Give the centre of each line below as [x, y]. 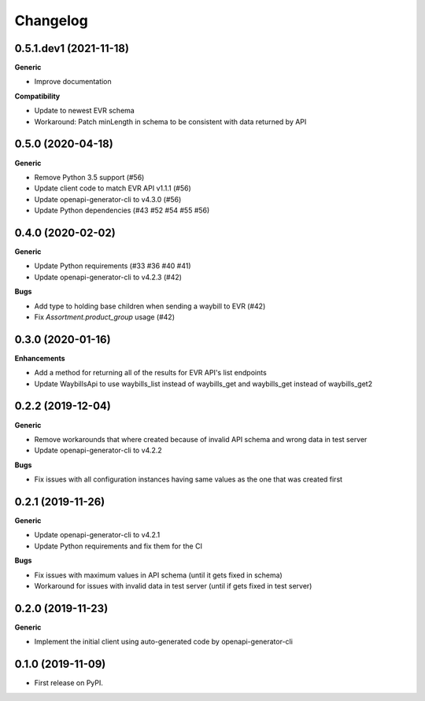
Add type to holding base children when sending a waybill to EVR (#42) [150, 306]
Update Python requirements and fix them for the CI [118, 546]
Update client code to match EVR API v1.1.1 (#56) [113, 188]
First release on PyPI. [69, 683]
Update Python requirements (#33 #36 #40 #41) [113, 266]
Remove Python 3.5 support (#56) [89, 177]
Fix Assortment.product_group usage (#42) [104, 317]
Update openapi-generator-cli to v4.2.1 [97, 535]
